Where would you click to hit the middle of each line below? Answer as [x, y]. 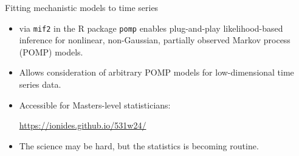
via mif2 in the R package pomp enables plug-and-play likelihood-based [151, 28]
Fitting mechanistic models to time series [82, 7]
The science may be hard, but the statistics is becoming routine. [139, 145]
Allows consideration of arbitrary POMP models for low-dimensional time [156, 72]
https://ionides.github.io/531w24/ [83, 125]
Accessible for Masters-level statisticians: [95, 105]
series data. [40, 84]
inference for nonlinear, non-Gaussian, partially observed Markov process [155, 40]
